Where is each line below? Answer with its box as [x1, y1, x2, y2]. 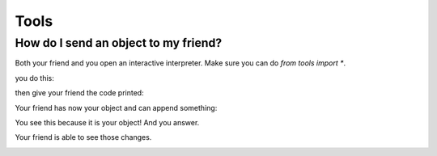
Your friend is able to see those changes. [15, 133, 152, 142]
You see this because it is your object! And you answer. [15, 117, 200, 127]
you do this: [15, 73, 54, 82]
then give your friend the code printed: [15, 88, 145, 98]
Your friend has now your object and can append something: [15, 103, 218, 112]
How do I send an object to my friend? [15, 36, 223, 50]
